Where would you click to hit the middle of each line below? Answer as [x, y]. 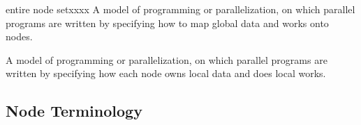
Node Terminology [74, 111]
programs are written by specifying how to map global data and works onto [167, 23]
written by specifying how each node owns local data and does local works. [166, 73]
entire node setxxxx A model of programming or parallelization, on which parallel [180, 9]
